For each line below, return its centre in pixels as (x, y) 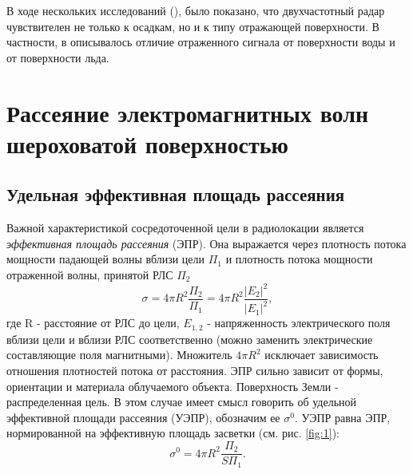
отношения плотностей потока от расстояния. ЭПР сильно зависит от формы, (195, 371)
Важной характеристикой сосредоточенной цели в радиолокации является (185, 228)
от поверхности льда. (58, 57)
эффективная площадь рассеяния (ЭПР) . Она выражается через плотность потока (206, 243)
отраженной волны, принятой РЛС (90, 274)
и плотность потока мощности (299, 259)
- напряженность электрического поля (299, 323)
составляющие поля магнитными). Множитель (119, 355)
